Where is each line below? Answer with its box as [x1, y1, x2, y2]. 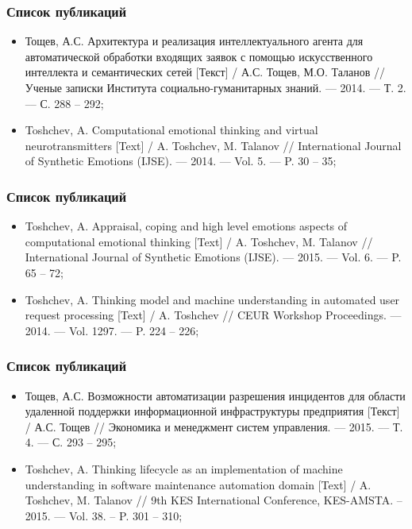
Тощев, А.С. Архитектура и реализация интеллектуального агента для [25, 33, 364, 49]
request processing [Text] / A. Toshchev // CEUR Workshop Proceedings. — [25, 307, 402, 323]
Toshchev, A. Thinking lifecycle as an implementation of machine [25, 460, 343, 477]
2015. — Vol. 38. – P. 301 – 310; [25, 507, 183, 523]
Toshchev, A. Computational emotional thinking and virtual [25, 122, 318, 138]
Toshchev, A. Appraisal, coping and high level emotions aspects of [25, 218, 348, 234]
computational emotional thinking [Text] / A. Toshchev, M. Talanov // [25, 233, 373, 249]
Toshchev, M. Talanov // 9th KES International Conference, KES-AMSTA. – [25, 492, 402, 508]
